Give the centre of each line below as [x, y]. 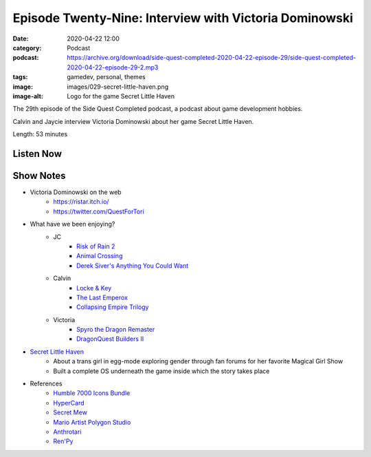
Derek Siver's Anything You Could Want [133, 266]
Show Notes [39, 176]
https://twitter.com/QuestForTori [99, 211]
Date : [21, 39]
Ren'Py [63, 441]
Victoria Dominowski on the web [76, 192]
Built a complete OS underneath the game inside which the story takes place [161, 371]
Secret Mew [70, 412]
